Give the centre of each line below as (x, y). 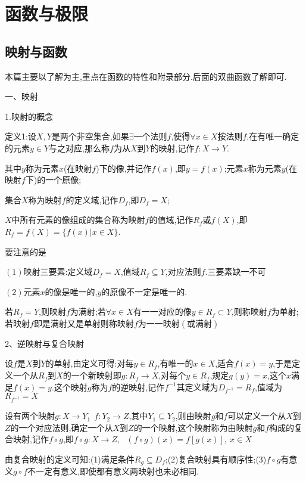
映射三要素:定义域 (58, 271)
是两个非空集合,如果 (90, 136)
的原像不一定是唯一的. (144, 291)
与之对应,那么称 (79, 148)
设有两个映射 (30, 416)
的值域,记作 (171, 220)
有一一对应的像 (162, 311)
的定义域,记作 (92, 199)
